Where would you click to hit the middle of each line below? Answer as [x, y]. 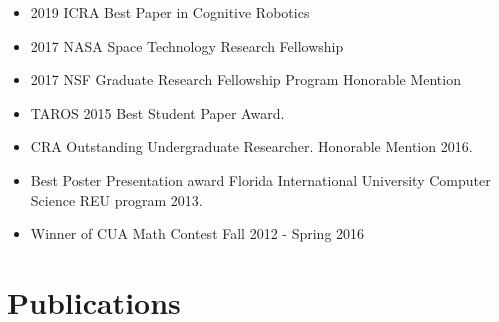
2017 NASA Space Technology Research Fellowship [187, 45]
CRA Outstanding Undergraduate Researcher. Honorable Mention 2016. [251, 146]
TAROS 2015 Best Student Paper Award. [157, 112]
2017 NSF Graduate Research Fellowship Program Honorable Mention [245, 79]
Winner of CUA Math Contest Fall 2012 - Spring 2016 [197, 233]
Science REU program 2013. [116, 199]
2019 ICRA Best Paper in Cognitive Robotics [170, 12]
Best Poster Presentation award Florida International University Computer [260, 179]
